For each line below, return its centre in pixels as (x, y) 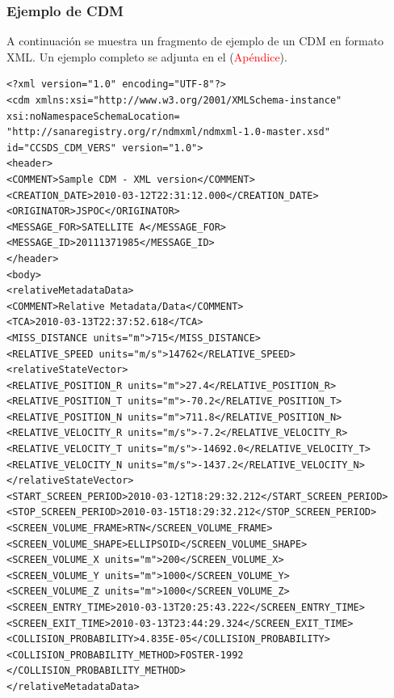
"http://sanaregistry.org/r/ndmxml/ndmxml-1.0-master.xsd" (168, 132)
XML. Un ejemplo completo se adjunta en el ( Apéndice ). (147, 56)
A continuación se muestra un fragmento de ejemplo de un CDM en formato (195, 41)
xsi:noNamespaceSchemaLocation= (93, 116)
